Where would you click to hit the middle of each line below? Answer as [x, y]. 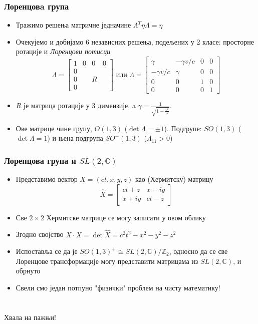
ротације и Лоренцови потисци [63, 51]
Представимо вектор [47, 179]
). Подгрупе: [183, 128]
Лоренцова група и [40, 160]
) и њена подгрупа [75, 138]
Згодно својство [40, 234]
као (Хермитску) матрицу [174, 179]
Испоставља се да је [47, 251]
